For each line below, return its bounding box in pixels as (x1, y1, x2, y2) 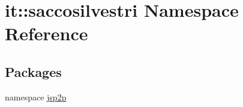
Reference (5, 21, 88, 46)
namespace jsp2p (5, 90, 67, 103)
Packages (5, 62, 62, 81)
